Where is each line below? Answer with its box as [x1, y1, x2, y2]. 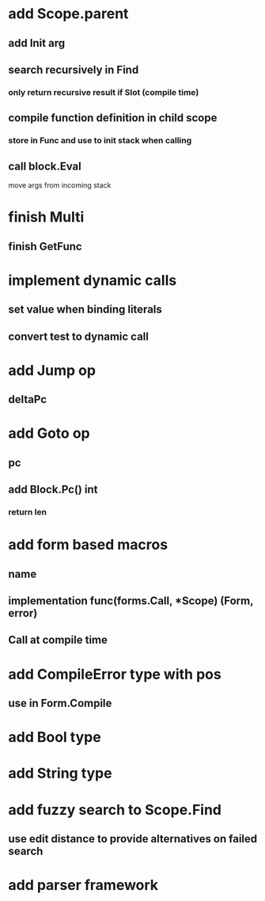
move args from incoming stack [8, 181, 112, 190]
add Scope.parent [8, 5, 129, 23]
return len [8, 507, 47, 518]
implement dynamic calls [8, 271, 177, 289]
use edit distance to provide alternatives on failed [8, 832, 258, 846]
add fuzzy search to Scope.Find [8, 800, 222, 819]
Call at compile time [8, 633, 108, 647]
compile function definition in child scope [8, 112, 218, 125]
